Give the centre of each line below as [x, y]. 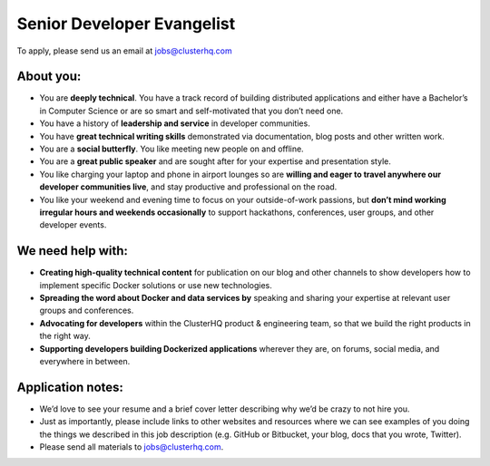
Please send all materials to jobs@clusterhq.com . [132, 447]
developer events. [73, 225]
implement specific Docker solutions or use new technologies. [156, 285]
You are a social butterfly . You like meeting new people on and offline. [171, 149]
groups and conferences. [87, 311]
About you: [49, 77]
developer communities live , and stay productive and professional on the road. [188, 187]
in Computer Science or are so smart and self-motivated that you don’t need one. [191, 111]
